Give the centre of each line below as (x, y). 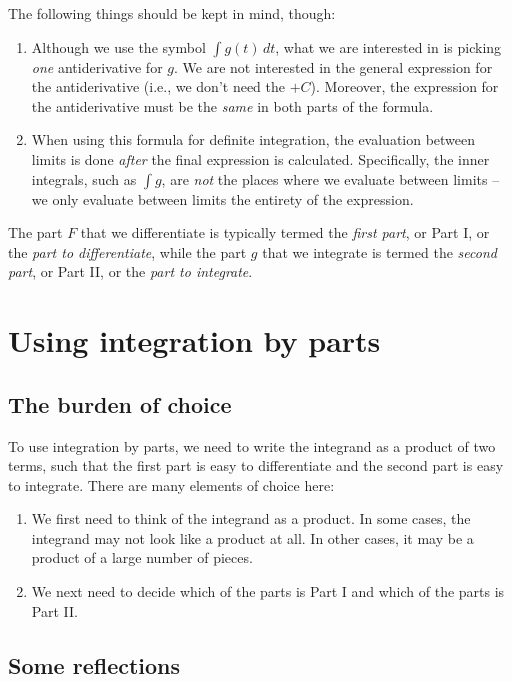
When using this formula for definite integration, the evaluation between (253, 139)
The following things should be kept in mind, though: (172, 13)
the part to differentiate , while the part (127, 251)
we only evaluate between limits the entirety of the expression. (222, 198)
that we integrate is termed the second (379, 251)
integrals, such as (84, 178)
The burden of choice (120, 403)
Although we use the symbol (118, 46)
